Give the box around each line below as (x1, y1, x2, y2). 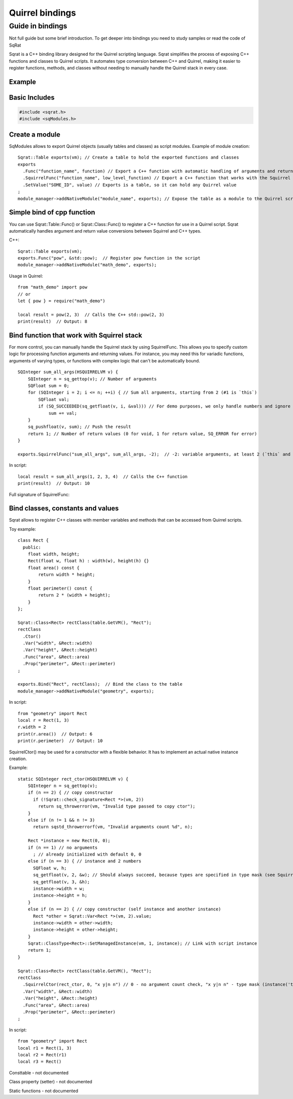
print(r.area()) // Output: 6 (18, 731, 93, 737)
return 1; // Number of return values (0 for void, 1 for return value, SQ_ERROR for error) (27, 431, 257, 436)
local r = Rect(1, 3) (18, 717, 69, 723)
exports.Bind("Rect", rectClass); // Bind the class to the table (18, 681, 183, 687)
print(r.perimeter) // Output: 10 (18, 738, 103, 744)
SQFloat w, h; (33, 865, 67, 871)
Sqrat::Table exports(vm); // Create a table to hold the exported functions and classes (18, 155, 239, 160)
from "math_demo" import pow (18, 285, 87, 290)
